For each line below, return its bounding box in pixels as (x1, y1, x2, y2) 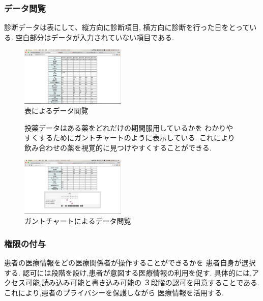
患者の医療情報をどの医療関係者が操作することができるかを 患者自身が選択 (4, 257, 256, 267)
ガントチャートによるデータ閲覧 (24, 216, 131, 226)
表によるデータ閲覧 (24, 105, 89, 116)
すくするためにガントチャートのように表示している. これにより (24, 132, 235, 143)
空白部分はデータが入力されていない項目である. (15, 32, 174, 42)
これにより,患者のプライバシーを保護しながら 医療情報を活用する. (4, 287, 224, 297)
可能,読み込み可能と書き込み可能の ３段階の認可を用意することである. (25, 277, 259, 288)
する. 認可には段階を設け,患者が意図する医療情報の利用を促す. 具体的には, (4, 267, 252, 278)
